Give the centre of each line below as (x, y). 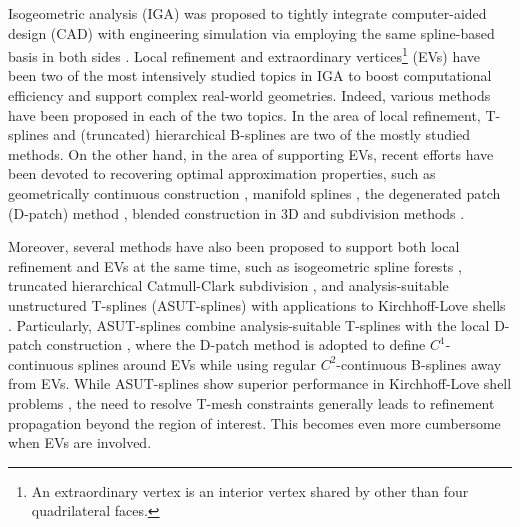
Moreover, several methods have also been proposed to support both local (234, 246)
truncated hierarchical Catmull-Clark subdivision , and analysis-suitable (228, 285)
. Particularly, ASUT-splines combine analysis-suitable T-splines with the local (249, 324)
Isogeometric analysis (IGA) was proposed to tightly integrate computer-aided (247, 13)
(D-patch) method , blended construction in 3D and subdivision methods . (236, 212)
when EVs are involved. (80, 442)
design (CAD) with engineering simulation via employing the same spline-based (251, 32)
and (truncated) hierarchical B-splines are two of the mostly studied (262, 134)
